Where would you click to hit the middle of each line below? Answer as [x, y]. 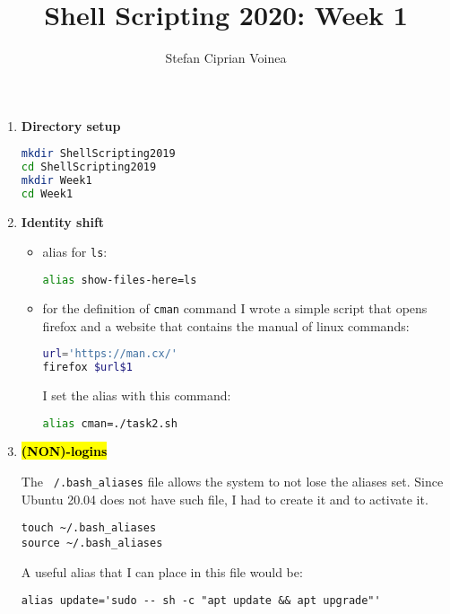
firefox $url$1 [87, 368]
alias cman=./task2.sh [110, 423]
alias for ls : [75, 252]
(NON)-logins [64, 451]
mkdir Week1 [56, 181]
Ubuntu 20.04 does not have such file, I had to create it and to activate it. [225, 499]
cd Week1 [47, 193]
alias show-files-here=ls [120, 281]
